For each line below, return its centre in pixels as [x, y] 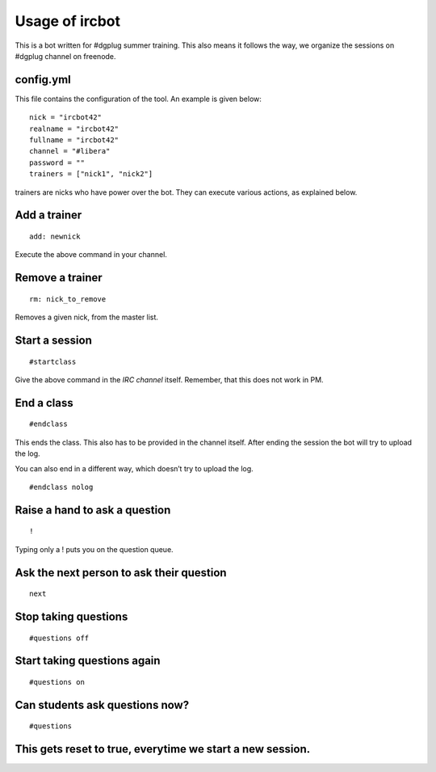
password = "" [57, 162]
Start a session [53, 340]
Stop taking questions [71, 616]
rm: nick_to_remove [68, 299]
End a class [44, 403]
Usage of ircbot [68, 21]
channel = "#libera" [70, 151]
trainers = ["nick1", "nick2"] [91, 174]
